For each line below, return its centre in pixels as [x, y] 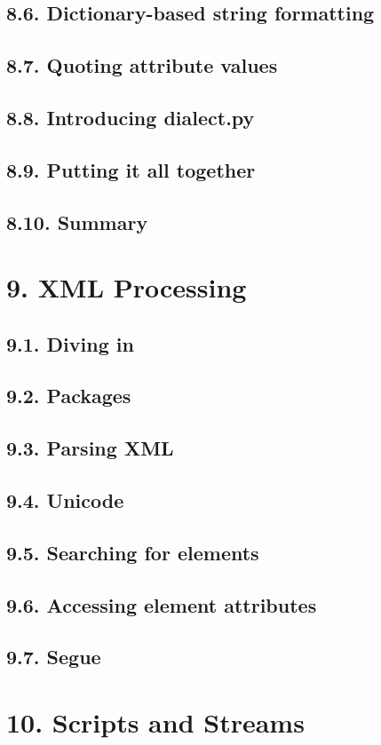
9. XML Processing [127, 287]
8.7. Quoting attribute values [142, 65]
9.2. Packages [69, 396]
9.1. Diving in [70, 343]
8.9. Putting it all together [131, 169]
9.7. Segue [54, 657]
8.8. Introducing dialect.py [131, 117]
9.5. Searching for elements [133, 552]
